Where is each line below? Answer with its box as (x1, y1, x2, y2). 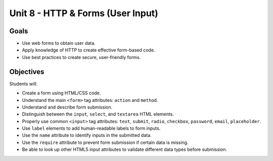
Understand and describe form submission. (22, 104, 113, 110)
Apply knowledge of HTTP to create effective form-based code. (22, 47, 155, 53)
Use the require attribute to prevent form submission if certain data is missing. (22, 139, 189, 145)
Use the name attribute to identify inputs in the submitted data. (22, 132, 152, 138)
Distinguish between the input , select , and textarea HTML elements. (22, 111, 174, 117)
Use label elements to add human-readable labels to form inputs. (22, 125, 161, 131)
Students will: (9, 81, 38, 87)
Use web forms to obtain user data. (22, 40, 96, 46)
